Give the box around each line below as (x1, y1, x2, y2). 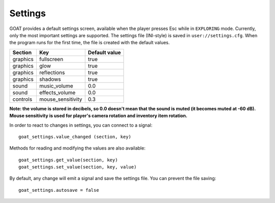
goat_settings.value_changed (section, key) (18, 134, 132, 139)
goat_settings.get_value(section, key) (18, 157, 118, 163)
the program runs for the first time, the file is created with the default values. (9, 40, 170, 46)
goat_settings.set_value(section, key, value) (18, 164, 137, 170)
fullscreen (39, 55, 64, 63)
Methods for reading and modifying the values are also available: (9, 145, 146, 151)
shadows (39, 75, 61, 82)
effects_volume (39, 89, 76, 96)
